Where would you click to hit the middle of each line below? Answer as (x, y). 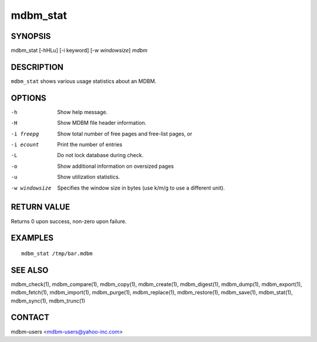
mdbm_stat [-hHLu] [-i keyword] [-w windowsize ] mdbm (79, 51)
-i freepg (25, 134)
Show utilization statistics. (89, 177)
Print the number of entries (90, 145)
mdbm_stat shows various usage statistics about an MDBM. (84, 81)
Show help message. (82, 112)
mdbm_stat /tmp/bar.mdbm (57, 253)
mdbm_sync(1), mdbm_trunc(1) (48, 301)
